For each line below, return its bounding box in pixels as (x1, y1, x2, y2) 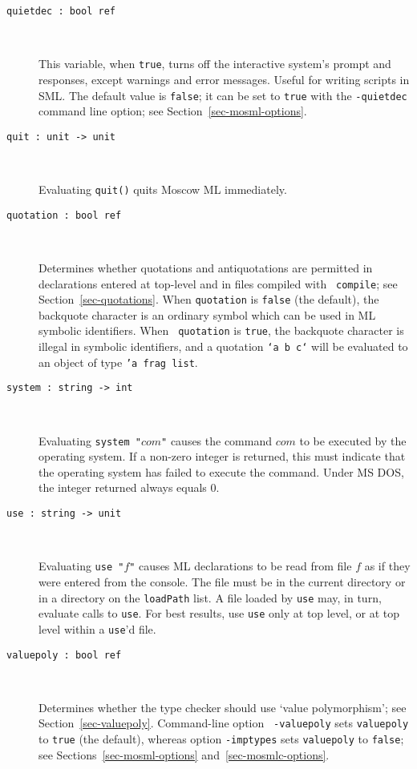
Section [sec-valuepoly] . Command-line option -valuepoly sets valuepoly (38, 715, 409, 731)
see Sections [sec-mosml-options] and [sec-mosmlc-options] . (38, 746, 330, 763)
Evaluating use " (38, 558, 124, 574)
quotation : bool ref (6, 209, 122, 221)
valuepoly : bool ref (6, 649, 122, 661)
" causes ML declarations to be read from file (129, 558, 352, 574)
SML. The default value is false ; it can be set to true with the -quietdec (38, 87, 407, 103)
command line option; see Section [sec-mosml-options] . (38, 103, 307, 119)
